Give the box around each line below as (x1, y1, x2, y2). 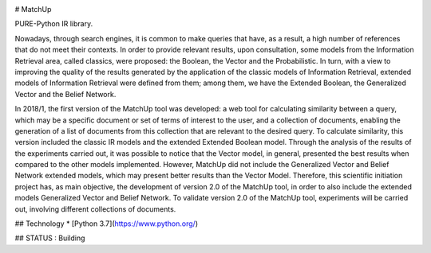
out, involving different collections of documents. (14, 204, 176, 214)
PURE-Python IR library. (14, 19, 93, 29)
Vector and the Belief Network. (14, 89, 117, 99)
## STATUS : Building (14, 233, 85, 243)
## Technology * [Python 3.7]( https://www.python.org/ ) (14, 219, 199, 228)
